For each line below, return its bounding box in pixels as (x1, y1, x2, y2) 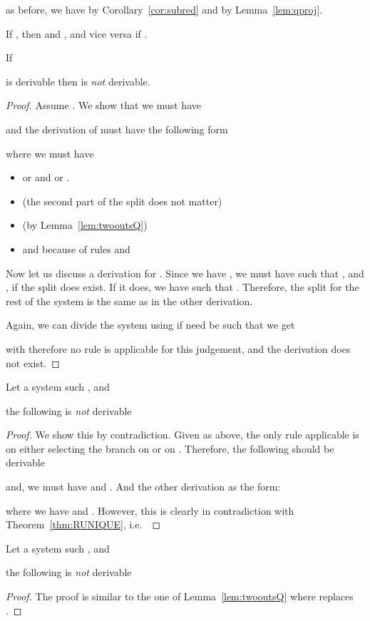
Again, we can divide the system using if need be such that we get (6, 317, 295, 332)
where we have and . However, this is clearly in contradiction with (6, 503, 294, 518)
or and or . (22, 170, 70, 185)
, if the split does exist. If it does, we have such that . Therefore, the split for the (6, 279, 359, 294)
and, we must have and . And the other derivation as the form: (6, 479, 281, 494)
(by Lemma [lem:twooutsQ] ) (22, 217, 148, 232)
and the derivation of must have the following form (6, 121, 228, 136)
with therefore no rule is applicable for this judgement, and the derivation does (6, 341, 351, 356)
